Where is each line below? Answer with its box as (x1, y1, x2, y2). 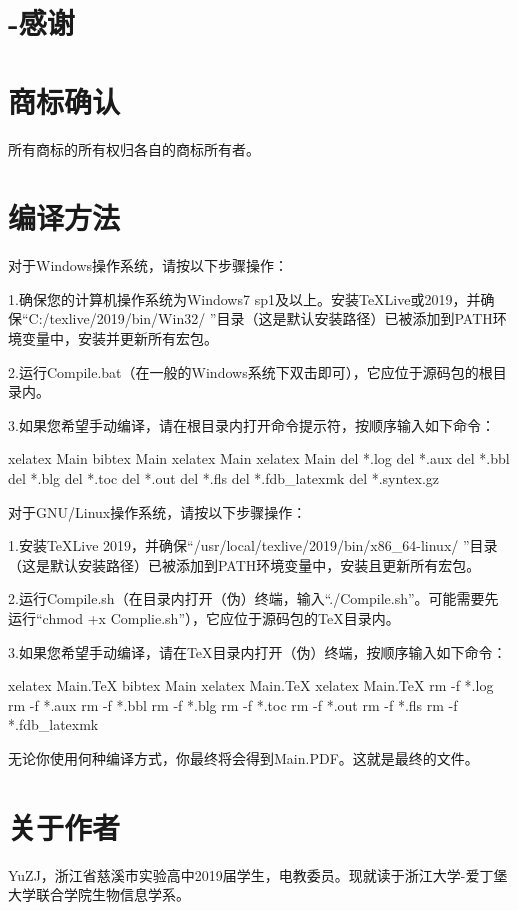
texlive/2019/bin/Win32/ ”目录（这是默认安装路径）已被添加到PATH (49, 308, 493, 329)
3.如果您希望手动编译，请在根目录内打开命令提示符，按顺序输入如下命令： (8, 414, 495, 435)
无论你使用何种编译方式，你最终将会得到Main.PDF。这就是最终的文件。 (8, 747, 479, 768)
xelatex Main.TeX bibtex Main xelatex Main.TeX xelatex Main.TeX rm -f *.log (8, 675, 494, 696)
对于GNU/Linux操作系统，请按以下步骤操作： (8, 501, 307, 522)
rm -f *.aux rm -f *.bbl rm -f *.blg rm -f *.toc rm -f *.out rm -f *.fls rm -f (8, 694, 458, 715)
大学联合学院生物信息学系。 (8, 884, 190, 905)
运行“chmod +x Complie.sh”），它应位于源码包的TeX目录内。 (8, 607, 400, 628)
